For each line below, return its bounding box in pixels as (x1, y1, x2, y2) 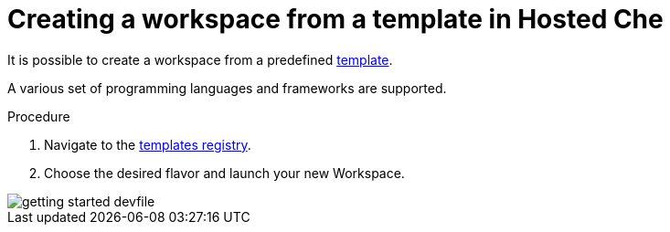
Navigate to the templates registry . (44, 136, 251, 153)
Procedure (7, 108, 70, 124)
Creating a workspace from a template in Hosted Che (7, 4, 664, 35)
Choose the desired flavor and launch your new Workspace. (44, 164, 405, 181)
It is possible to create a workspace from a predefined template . (7, 51, 393, 68)
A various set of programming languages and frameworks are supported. (7, 79, 447, 96)
